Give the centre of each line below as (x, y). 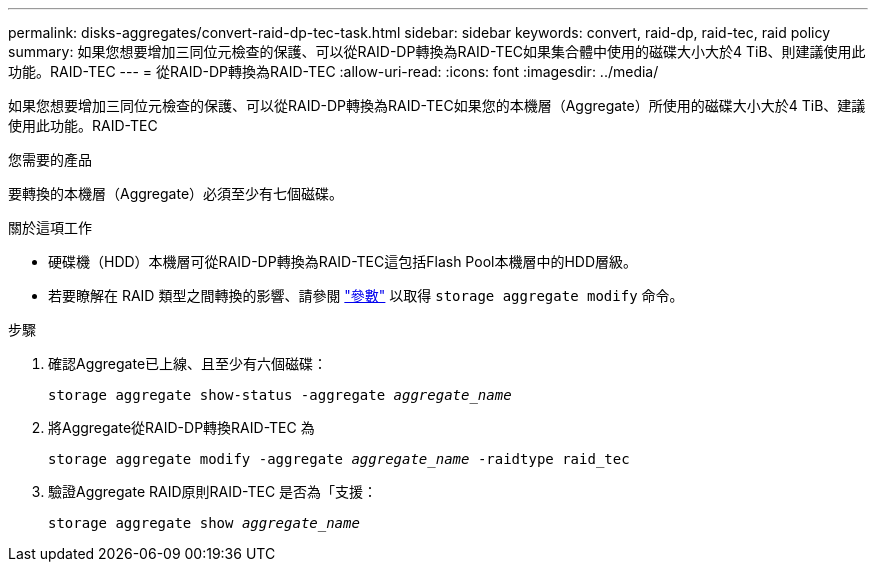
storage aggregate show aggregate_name (204, 523)
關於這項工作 (50, 227)
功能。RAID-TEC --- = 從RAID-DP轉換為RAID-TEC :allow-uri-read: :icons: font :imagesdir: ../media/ (333, 71)
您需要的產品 (50, 159)
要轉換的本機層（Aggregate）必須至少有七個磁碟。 (176, 193)
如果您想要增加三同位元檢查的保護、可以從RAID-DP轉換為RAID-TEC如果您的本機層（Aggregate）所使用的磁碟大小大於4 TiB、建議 (437, 105)
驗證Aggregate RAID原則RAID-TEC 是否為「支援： (213, 491)
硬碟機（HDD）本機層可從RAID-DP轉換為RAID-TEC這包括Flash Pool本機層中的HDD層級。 (343, 261)
